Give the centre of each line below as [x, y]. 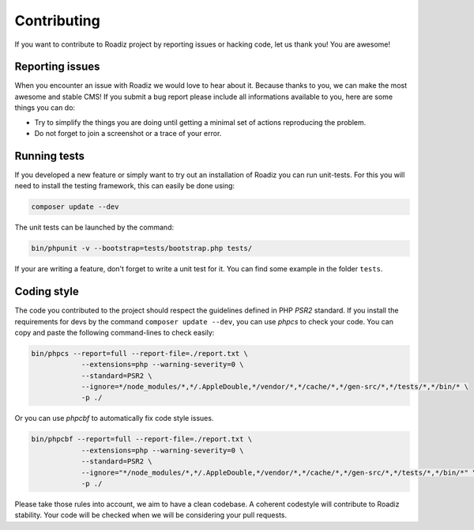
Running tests [50, 155]
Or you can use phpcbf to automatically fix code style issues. [114, 418]
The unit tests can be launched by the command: [94, 227]
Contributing [57, 21]
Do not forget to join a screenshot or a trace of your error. [128, 134]
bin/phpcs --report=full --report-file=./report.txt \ [139, 353]
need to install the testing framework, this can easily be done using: [125, 186]
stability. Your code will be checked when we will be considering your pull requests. [151, 515]
